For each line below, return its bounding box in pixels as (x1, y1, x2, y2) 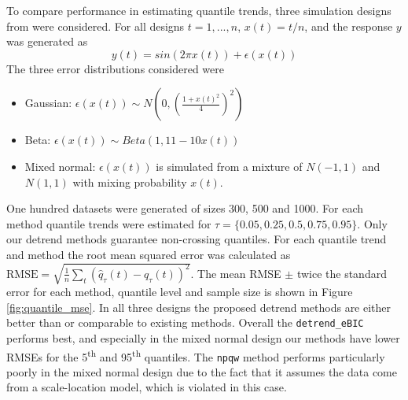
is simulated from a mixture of (156, 157, 303, 174)
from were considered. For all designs (6, 17, 185, 34)
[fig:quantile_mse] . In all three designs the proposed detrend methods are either (6, 298, 391, 315)
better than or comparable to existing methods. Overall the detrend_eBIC (6, 314, 364, 331)
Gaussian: (24, 94, 72, 111)
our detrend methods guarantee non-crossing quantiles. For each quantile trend (6, 231, 387, 247)
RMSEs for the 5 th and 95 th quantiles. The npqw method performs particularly (6, 346, 385, 365)
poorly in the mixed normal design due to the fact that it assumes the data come (6, 363, 397, 380)
